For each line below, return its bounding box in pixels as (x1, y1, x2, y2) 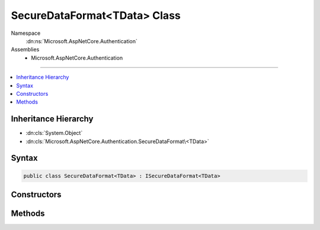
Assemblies (11, 46, 40, 53)
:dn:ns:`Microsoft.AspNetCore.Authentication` (25, 37, 137, 44)
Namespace (11, 30, 41, 37)
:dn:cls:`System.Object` (25, 129, 83, 137)
